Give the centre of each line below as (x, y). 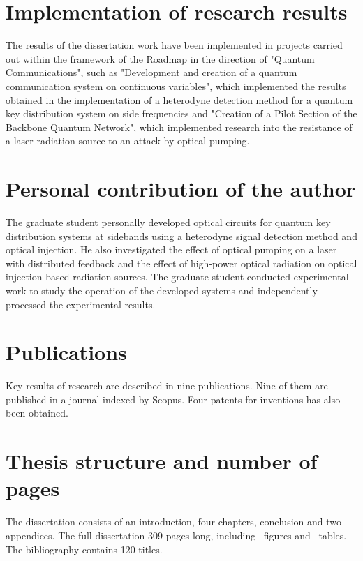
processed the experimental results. (81, 304)
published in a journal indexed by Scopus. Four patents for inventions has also (173, 399)
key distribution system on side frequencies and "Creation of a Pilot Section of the (181, 113)
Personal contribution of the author (181, 189)
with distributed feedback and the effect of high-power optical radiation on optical (181, 263)
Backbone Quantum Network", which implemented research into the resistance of (179, 127)
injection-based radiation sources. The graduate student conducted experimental (177, 277)
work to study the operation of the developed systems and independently (162, 290)
